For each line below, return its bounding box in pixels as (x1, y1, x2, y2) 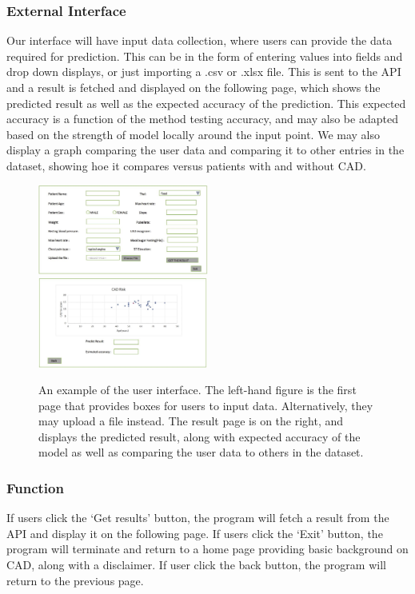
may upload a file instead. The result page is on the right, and (38, 413, 344, 429)
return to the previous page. (6, 572, 144, 588)
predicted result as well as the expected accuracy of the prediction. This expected (6, 94, 406, 111)
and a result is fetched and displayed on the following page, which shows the (6, 79, 381, 95)
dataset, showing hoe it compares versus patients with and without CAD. (6, 157, 366, 173)
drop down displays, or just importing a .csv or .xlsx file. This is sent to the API (6, 63, 401, 80)
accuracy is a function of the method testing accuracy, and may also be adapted (6, 110, 398, 127)
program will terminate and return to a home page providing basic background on (6, 540, 409, 557)
